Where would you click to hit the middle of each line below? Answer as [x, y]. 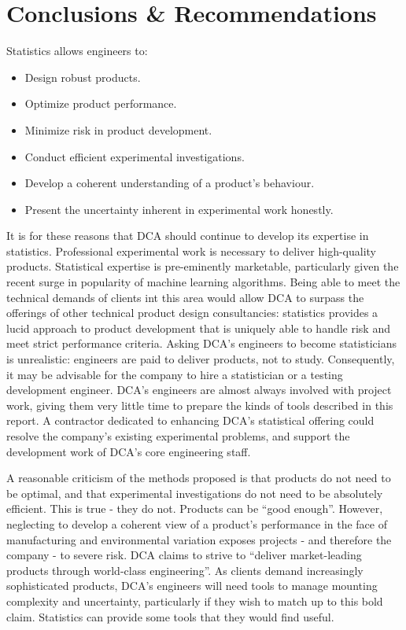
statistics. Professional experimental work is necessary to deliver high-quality [191, 251]
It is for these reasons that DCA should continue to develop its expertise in [188, 236]
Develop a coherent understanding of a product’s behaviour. [170, 183]
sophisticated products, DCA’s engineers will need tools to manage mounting [192, 586]
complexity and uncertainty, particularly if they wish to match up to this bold [195, 601]
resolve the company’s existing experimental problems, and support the [178, 436]
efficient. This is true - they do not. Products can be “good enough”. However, [195, 508]
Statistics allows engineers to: [77, 51]
